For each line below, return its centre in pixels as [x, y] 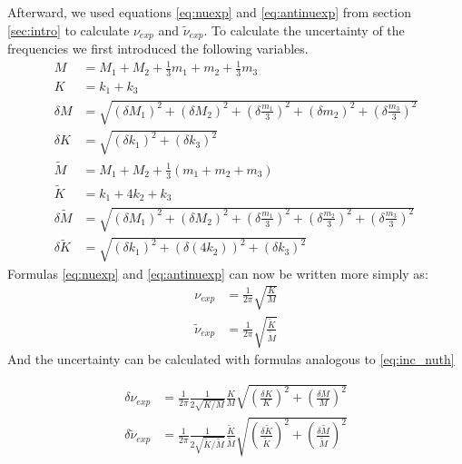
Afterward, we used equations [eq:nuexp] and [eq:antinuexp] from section [209, 12]
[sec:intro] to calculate [69, 30]
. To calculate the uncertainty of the [304, 30]
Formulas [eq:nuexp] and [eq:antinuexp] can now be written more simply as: [218, 273]
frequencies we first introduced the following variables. [158, 49]
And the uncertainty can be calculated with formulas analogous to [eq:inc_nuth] [231, 359]
